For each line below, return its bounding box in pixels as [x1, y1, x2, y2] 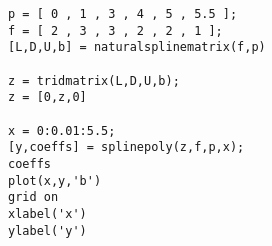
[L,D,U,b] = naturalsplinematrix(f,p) [8, 40, 266, 55]
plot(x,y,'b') [8, 173, 102, 188]
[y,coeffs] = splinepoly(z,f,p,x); [8, 140, 245, 155]
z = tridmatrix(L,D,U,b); [8, 73, 180, 88]
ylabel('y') [8, 223, 87, 238]
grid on [8, 190, 59, 205]
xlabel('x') [8, 206, 87, 221]
